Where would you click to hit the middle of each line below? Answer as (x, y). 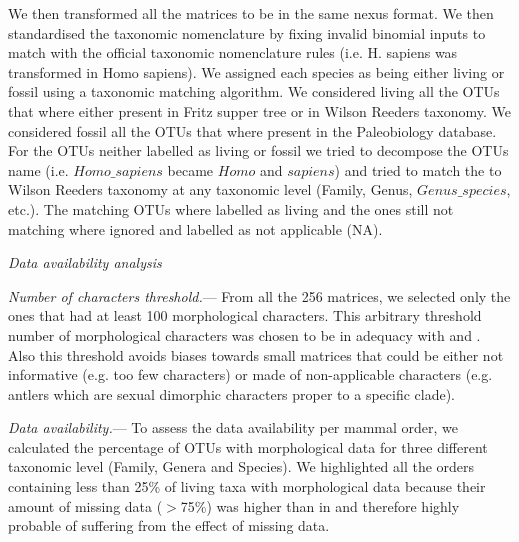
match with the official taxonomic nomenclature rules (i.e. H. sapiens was (233, 52)
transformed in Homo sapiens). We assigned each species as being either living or (256, 71)
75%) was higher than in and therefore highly (320, 505)
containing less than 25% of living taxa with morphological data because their (247, 486)
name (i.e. (38, 169)
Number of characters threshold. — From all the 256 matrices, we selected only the (259, 295)
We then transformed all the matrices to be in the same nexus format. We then (251, 13)
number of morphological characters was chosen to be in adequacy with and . (244, 334)
